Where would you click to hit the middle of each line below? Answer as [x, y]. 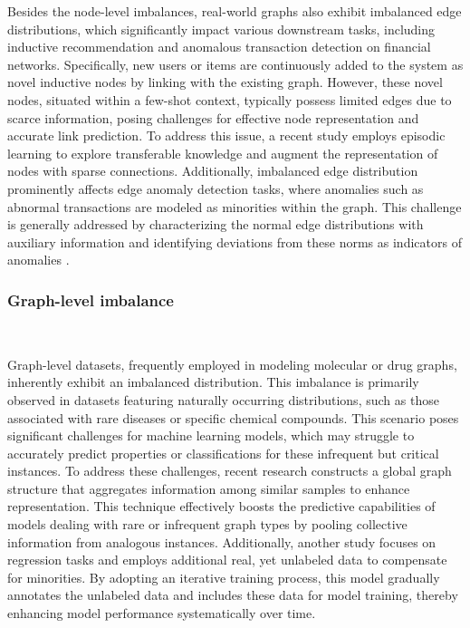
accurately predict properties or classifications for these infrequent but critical [223, 453]
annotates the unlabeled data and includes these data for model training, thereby [233, 595]
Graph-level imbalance [91, 300]
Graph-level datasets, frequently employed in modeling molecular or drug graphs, [232, 364]
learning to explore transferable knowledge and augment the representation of [223, 153]
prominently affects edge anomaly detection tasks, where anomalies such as [216, 188]
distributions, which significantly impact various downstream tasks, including [221, 29]
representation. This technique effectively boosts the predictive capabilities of [221, 506]
